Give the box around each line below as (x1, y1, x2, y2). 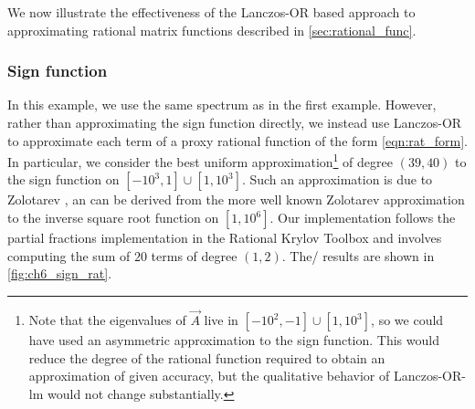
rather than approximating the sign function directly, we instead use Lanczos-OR (7, 113, 462, 131)
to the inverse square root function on (7, 208, 219, 227)
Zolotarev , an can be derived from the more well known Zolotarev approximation (7, 190, 465, 209)
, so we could (371, 310, 444, 330)
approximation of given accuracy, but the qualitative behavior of (28, 366, 390, 385)
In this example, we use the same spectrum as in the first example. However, (7, 95, 437, 114)
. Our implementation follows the (269, 208, 456, 227)
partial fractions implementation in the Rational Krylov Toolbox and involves (7, 228, 442, 247)
